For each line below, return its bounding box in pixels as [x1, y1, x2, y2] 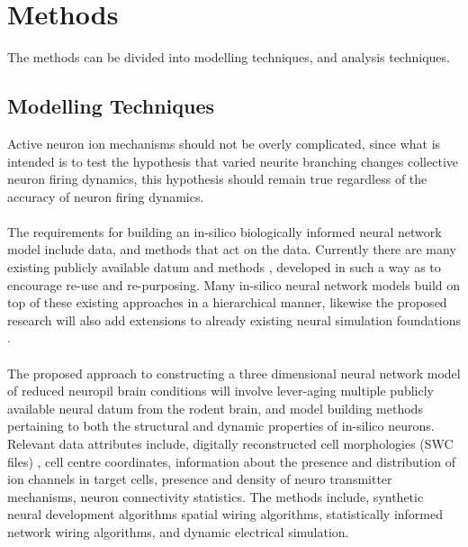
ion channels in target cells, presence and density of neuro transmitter [7, 470, 392, 488]
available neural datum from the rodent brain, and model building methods [7, 398, 423, 417]
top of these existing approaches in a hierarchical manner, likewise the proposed [7, 293, 447, 312]
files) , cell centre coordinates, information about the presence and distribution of [7, 451, 455, 470]
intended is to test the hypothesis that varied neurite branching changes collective [7, 151, 458, 170]
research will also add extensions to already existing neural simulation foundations [7, 310, 461, 329]
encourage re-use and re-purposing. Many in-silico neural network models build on [7, 275, 461, 294]
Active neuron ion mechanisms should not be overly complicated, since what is [7, 133, 441, 152]
